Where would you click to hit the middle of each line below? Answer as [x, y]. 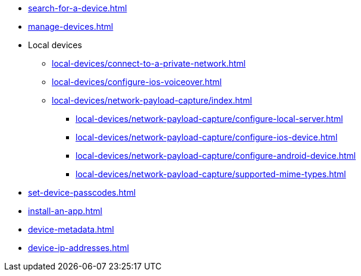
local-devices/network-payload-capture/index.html [152, 100]
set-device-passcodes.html [82, 192]
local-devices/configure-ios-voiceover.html [137, 82]
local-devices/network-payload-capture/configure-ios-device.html [207, 137]
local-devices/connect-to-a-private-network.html [149, 63]
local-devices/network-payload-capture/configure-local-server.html [209, 119]
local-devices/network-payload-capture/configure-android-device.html [216, 156]
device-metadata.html [71, 229]
